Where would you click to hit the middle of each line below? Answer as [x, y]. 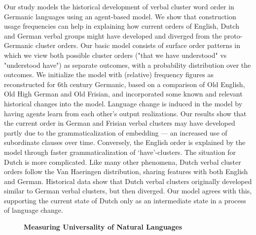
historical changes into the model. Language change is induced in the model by [123, 103]
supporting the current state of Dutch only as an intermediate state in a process [125, 200]
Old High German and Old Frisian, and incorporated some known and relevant [123, 94]
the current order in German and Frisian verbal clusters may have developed [120, 123]
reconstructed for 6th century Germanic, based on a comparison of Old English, [125, 84]
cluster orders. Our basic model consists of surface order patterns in [138, 45]
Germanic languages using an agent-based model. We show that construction [120, 16]
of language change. [34, 210]
